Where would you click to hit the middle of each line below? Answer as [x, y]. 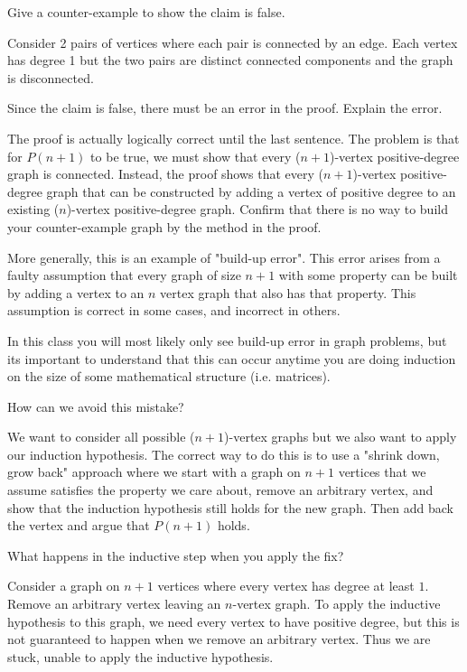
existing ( [33, 209]
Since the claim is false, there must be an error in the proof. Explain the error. [225, 108]
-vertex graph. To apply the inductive [336, 604]
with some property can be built [368, 275]
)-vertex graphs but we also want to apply [341, 437]
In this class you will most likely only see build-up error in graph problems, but [227, 340]
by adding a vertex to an [76, 292]
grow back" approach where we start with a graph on [154, 472]
